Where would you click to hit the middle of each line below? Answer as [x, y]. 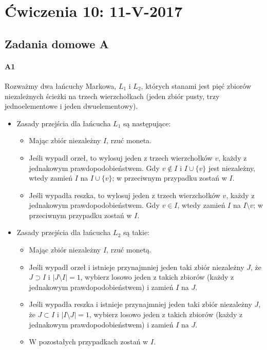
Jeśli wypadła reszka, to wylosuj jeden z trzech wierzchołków [125, 195]
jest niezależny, [232, 168]
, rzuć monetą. [129, 250]
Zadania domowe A [57, 43]
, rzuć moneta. [129, 140]
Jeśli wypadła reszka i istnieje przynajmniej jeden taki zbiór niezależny [140, 304]
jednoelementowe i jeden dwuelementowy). [71, 106]
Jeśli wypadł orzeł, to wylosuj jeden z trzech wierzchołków [121, 157]
